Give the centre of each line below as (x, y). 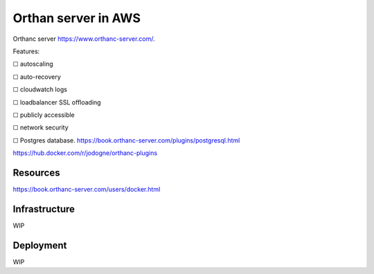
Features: (26, 51)
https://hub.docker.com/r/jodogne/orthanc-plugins (85, 153)
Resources (36, 173)
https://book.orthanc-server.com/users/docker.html (87, 189)
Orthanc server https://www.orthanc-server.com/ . (84, 39)
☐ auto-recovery (37, 77)
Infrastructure (44, 209)
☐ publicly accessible (44, 115)
